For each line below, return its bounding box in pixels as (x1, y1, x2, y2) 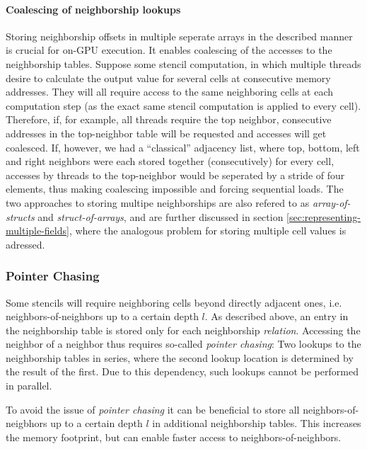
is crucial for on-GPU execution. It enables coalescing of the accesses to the (6, 42, 332, 57)
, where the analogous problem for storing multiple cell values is (69, 223, 346, 238)
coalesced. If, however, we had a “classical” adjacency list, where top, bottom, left (6, 140, 360, 154)
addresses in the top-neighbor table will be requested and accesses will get (6, 125, 327, 140)
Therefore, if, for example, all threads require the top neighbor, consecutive (6, 112, 332, 127)
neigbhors (6, 416, 47, 431)
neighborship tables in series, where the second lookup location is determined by (6, 350, 354, 365)
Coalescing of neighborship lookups (6, 1, 181, 16)
